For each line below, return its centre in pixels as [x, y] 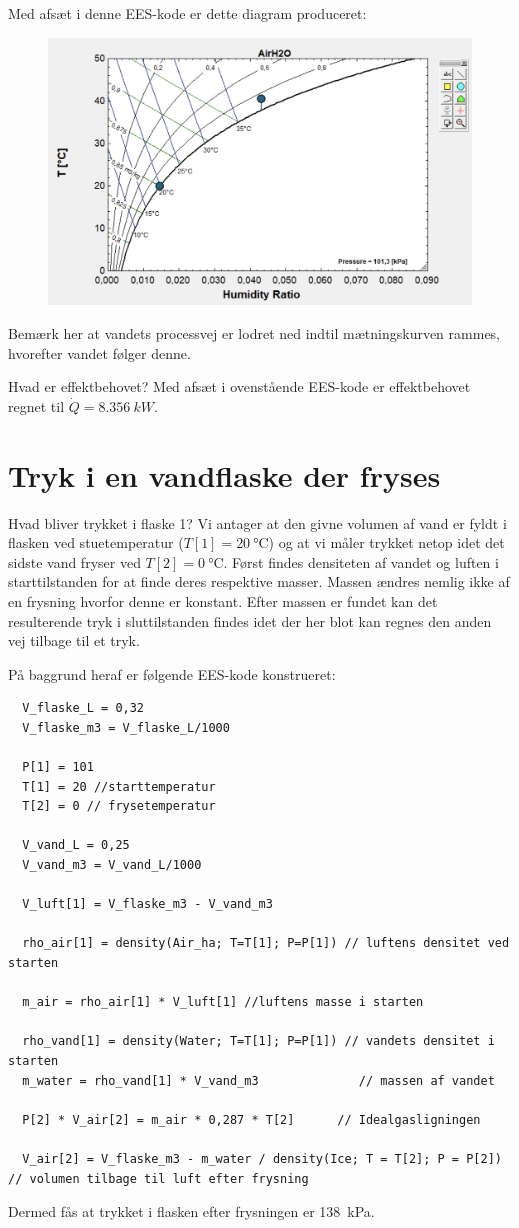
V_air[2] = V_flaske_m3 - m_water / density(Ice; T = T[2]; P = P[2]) [262, 1158]
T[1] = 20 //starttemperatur [119, 786]
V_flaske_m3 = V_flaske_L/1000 [126, 727]
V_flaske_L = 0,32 [83, 708]
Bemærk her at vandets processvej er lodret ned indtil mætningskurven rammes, [254, 333]
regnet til [36, 405]
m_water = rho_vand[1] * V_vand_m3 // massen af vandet [258, 1080]
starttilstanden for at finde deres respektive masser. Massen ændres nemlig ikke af [259, 581]
